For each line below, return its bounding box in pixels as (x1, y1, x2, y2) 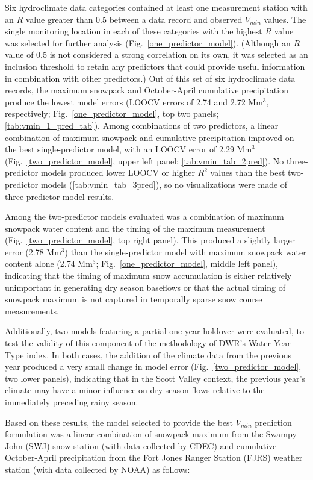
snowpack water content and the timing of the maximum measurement (5, 222, 265, 234)
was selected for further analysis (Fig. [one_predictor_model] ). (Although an (5, 36, 291, 49)
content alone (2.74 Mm (5, 257, 93, 270)
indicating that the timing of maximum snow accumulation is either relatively (5, 269, 292, 282)
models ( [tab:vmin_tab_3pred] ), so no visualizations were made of (40, 178, 288, 190)
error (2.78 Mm (5, 245, 61, 258)
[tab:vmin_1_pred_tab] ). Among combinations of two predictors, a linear (5, 119, 279, 131)
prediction (255, 416, 292, 428)
